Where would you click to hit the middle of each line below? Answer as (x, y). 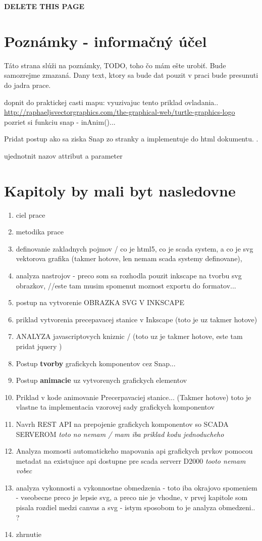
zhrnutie (29, 534)
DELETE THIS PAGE (44, 6)
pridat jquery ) (39, 346)
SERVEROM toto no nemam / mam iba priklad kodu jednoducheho (120, 434)
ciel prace (31, 214)
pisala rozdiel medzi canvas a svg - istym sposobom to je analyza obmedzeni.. (136, 507)
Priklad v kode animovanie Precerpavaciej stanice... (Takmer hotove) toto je (134, 397)
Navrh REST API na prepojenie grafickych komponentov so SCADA (122, 424)
